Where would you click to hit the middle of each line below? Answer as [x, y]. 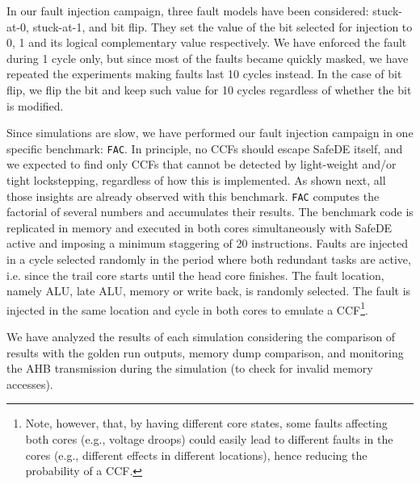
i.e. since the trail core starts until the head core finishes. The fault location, [195, 275]
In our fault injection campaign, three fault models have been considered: [188, 10]
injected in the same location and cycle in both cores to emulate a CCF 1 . [187, 308]
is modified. [35, 105]
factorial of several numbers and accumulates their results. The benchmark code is [210, 212]
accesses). [30, 384]
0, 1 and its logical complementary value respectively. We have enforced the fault [207, 42]
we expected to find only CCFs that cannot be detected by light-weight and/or [202, 164]
